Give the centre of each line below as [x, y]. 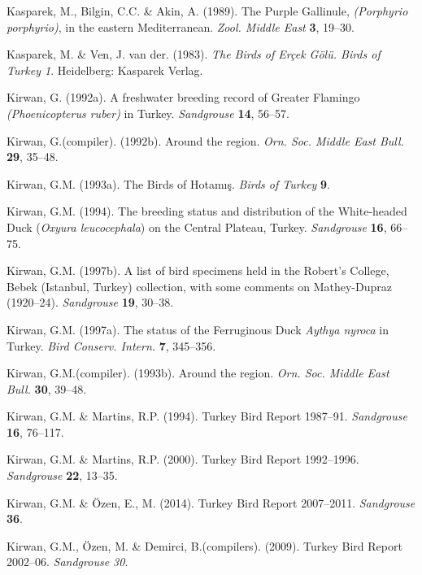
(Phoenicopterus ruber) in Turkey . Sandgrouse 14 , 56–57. [148, 113]
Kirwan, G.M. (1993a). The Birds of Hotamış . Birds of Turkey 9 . [169, 183]
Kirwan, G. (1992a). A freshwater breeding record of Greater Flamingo [183, 97]
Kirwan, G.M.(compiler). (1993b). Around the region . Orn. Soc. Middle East [198, 373]
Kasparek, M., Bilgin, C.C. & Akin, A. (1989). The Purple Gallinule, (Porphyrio [207, 11]
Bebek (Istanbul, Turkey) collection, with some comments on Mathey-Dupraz [199, 286]
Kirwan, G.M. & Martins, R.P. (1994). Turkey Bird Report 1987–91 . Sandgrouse [207, 416]
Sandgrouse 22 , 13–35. [62, 475]
